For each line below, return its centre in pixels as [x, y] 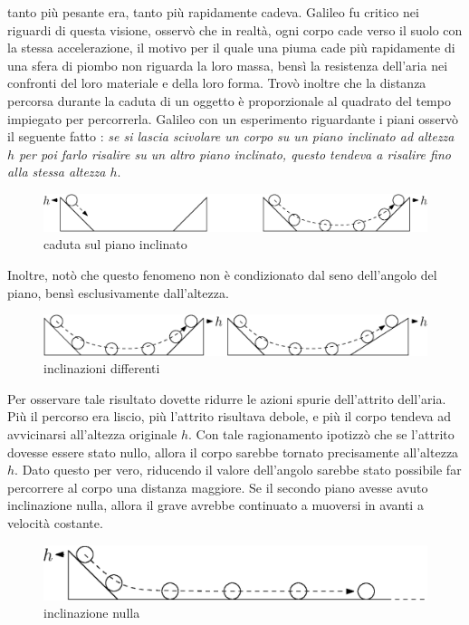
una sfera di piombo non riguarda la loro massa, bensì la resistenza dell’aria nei [228, 65]
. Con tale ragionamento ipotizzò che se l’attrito [321, 434]
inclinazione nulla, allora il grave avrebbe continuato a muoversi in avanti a [215, 505]
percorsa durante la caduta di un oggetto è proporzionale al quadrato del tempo [229, 100]
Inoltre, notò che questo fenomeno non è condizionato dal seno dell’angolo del [222, 274]
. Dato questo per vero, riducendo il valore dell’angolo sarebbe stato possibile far [238, 470]
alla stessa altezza [57, 172]
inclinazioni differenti [102, 368]
